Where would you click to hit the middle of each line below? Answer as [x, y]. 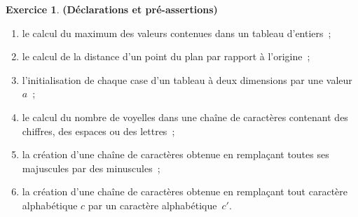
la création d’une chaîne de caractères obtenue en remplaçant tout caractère [185, 191]
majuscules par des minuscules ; [91, 168]
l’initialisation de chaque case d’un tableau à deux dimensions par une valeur [187, 79]
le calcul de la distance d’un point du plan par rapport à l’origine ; [166, 56]
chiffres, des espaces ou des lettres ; [98, 131]
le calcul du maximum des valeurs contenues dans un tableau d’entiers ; [177, 33]
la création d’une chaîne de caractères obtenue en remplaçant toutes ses [175, 154]
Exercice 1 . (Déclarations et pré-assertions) [112, 9]
